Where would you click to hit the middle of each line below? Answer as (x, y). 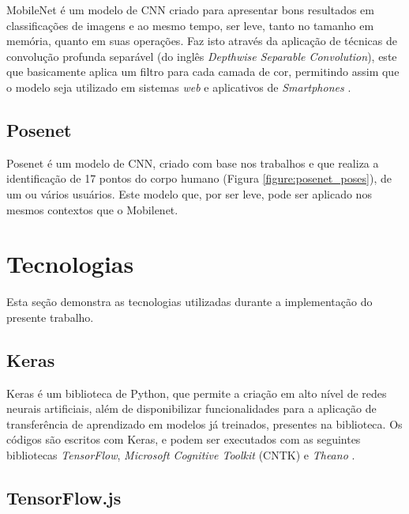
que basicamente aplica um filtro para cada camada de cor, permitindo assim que (203, 72)
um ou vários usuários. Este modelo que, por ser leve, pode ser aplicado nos (189, 193)
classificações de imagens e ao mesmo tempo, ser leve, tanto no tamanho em (190, 25)
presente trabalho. (50, 317)
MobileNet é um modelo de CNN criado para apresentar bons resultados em (190, 9)
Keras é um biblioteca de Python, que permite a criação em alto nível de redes (197, 393)
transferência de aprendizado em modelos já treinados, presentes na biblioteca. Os (204, 423)
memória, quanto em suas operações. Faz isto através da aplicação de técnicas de (202, 41)
